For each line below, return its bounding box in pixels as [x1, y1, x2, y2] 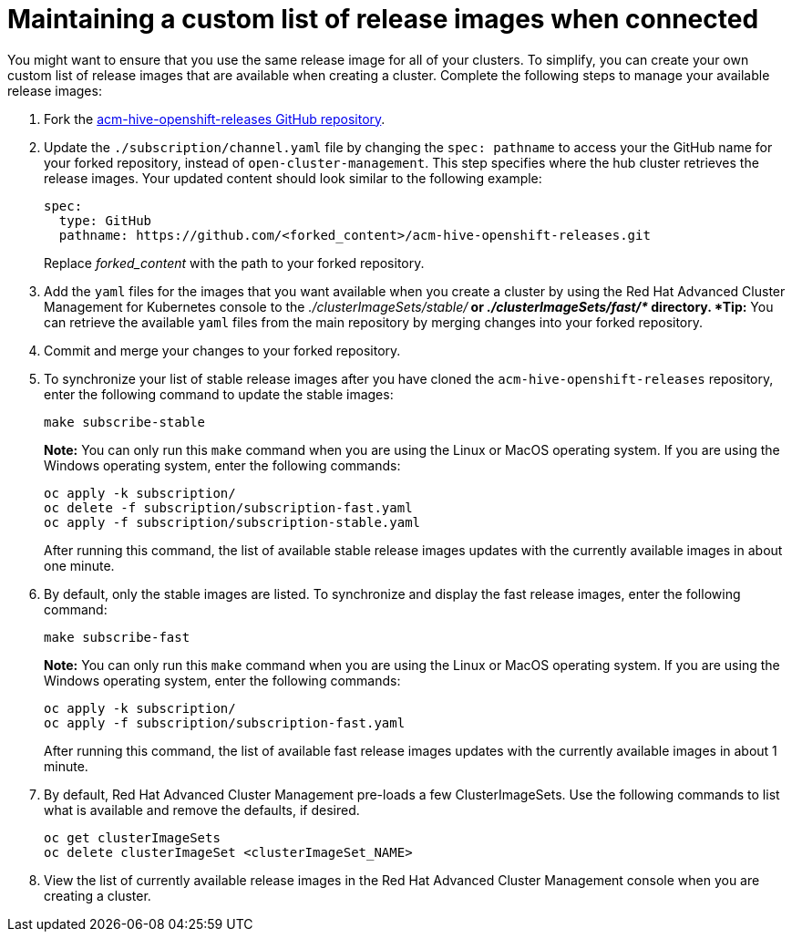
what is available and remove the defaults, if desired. [44, 801, 360, 818]
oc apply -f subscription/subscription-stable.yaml [44, 514, 421, 530]
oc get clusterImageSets [44, 830, 221, 845]
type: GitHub [58, 212, 152, 228]
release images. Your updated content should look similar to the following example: [44, 170, 542, 186]
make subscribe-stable [44, 414, 206, 429]
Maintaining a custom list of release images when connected [7, 4, 759, 35]
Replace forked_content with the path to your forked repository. [44, 254, 425, 271]
